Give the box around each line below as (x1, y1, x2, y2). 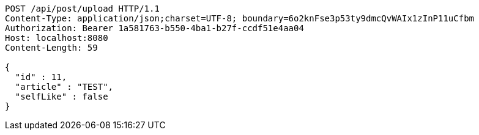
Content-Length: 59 (5, 43, 98, 53)
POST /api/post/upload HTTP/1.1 (5, 4, 160, 13)
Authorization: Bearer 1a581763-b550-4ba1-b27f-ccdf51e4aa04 (5, 23, 304, 33)
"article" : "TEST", (15, 82, 114, 92)
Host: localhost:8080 (5, 33, 108, 43)
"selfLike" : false (15, 92, 108, 101)
